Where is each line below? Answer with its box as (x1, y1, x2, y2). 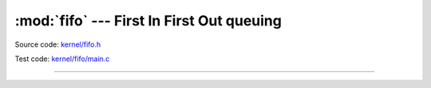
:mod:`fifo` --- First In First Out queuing (14, 12, 283, 29)
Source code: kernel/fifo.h (14, 40, 101, 49)
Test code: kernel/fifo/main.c (14, 54, 110, 63)
